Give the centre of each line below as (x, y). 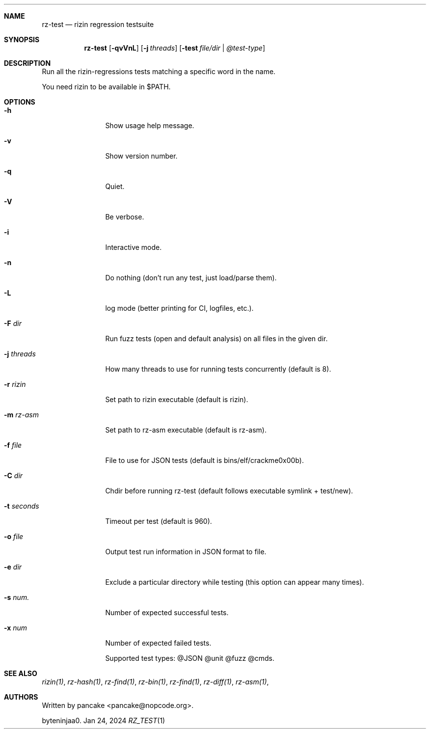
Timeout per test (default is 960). (159, 521)
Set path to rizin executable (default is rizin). (177, 399)
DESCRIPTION (27, 63)
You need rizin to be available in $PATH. (106, 87)
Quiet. (115, 186)
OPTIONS (20, 102)
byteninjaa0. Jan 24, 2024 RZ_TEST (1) (104, 720)
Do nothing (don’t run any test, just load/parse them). (191, 278)
